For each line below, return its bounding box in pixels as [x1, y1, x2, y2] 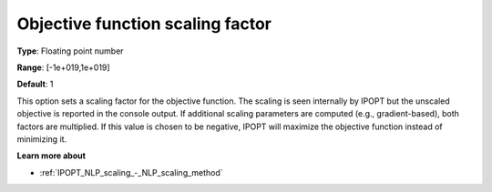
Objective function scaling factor [16, 14, 272, 34]
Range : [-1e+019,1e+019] [16, 62, 110, 73]
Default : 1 [16, 78, 54, 90]
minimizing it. [16, 133, 67, 145]
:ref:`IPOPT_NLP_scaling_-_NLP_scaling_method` [39, 167, 223, 177]
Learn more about [16, 150, 87, 161]
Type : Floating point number [16, 45, 124, 56]
